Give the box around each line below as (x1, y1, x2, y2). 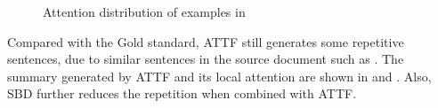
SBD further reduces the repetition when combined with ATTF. (7, 84, 357, 103)
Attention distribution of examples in (43, 3, 246, 20)
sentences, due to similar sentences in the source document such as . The (7, 50, 404, 68)
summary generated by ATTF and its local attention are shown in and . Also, (7, 66, 432, 85)
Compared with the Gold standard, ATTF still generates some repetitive (7, 32, 404, 50)
